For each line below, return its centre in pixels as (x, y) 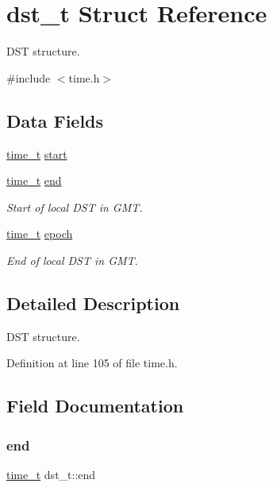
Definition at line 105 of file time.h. (92, 363)
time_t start (37, 153)
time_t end (34, 180)
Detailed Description (93, 303)
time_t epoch (40, 234)
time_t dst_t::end (51, 474)
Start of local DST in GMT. (75, 207)
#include (29, 77)
